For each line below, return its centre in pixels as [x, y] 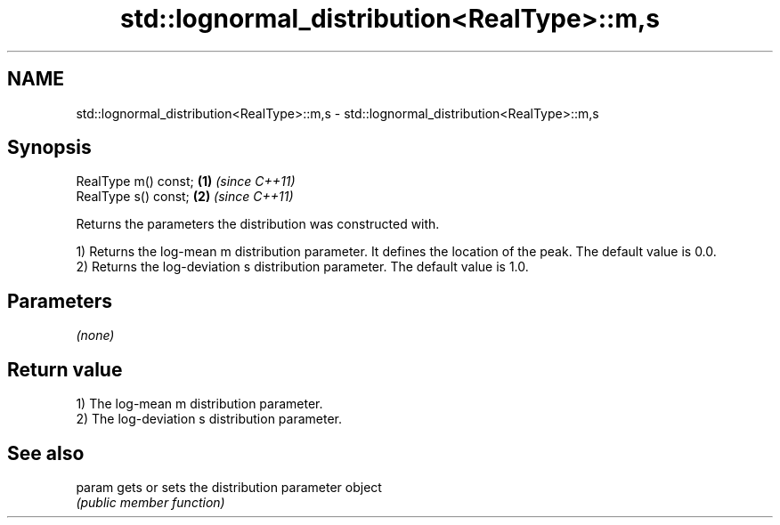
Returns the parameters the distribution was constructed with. [258, 224]
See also [46, 453]
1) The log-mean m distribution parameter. [199, 404]
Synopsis [49, 148]
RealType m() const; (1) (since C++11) [186, 182]
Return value [65, 369]
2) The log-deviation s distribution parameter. [209, 419]
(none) [95, 335]
